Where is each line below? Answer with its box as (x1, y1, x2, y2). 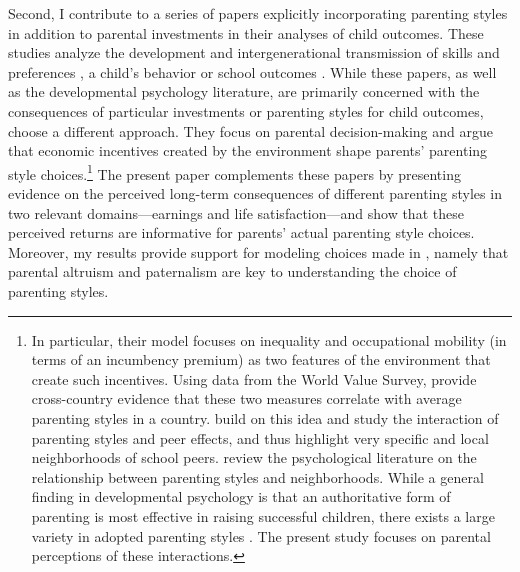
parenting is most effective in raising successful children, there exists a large (31, 505, 495, 526)
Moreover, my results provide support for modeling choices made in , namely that (8, 241, 509, 262)
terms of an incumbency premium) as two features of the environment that (31, 349, 491, 370)
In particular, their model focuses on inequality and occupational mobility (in (31, 329, 507, 350)
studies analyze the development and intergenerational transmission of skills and (8, 42, 500, 63)
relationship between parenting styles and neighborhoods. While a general (31, 466, 484, 487)
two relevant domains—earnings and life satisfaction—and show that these (8, 202, 464, 223)
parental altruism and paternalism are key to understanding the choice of (8, 261, 457, 282)
